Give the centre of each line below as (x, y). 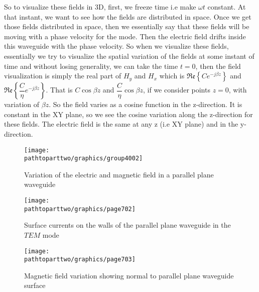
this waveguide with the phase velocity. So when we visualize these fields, (116, 46)
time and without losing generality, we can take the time (91, 66)
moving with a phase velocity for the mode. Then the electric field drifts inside (125, 36)
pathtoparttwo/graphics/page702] (80, 209)
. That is (59, 90)
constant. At (227, 7)
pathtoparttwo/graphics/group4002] (84, 159)
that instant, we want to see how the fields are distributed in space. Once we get (128, 16)
